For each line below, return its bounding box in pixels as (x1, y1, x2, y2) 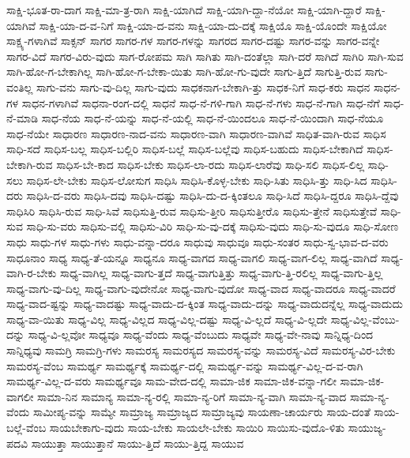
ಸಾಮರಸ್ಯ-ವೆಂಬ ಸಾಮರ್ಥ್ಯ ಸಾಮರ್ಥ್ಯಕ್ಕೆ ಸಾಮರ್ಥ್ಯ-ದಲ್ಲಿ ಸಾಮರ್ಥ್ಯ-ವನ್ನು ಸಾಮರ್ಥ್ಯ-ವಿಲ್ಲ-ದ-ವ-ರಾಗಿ (6, 357, 363, 374)
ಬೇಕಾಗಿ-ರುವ (6, 156, 53, 172)
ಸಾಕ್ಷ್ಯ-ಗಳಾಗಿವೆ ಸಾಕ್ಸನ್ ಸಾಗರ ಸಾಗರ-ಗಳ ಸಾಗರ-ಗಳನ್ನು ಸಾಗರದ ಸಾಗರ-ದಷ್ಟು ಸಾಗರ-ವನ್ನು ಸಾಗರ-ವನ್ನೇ (6, 32, 380, 49)
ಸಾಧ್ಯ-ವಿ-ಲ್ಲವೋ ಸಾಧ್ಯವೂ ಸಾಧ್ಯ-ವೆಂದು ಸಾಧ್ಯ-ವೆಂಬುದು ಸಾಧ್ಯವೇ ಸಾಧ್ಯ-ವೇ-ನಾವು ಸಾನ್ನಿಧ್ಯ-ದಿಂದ (28, 326, 374, 343)
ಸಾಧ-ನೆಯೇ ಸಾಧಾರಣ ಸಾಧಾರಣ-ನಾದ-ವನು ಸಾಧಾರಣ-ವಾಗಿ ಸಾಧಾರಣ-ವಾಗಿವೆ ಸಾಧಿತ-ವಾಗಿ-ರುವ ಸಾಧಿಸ (6, 125, 386, 141)
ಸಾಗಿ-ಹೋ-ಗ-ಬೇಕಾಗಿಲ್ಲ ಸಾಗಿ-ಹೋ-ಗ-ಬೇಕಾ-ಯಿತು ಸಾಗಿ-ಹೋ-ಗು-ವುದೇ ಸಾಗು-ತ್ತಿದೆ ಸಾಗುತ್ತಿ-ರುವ (6, 63, 362, 80)
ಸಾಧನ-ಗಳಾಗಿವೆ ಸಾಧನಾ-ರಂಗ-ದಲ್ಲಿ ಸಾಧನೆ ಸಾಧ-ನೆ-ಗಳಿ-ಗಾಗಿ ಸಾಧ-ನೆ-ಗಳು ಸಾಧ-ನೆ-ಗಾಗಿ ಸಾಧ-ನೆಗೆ (21, 94, 380, 111)
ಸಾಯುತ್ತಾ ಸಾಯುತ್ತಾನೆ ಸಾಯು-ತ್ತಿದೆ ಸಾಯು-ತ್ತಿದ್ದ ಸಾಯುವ (31, 434, 244, 451)
